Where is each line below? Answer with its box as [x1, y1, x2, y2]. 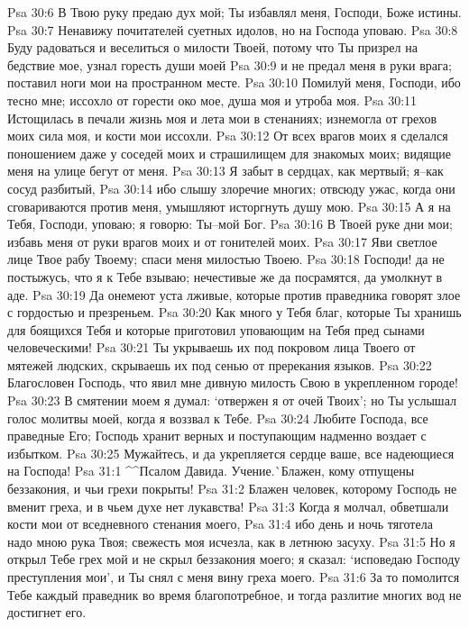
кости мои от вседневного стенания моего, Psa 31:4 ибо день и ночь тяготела [7, 514, 433, 533]
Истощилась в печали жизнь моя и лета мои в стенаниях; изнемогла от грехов [7, 108, 437, 127]
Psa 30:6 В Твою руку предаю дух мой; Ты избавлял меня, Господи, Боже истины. [7, 3, 462, 21]
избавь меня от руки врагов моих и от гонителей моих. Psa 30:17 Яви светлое [7, 232, 437, 250]
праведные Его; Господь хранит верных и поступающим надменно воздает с [7, 426, 427, 445]
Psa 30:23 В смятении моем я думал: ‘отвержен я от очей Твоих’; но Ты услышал [7, 391, 456, 410]
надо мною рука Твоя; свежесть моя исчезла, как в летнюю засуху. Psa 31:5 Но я [7, 532, 455, 550]
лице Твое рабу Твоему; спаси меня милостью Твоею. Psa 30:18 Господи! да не [7, 250, 445, 268]
